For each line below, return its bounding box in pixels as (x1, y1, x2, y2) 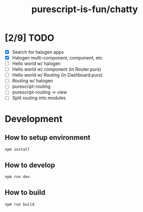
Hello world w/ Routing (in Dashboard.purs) (12, 72, 103, 78)
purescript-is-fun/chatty (31, 4, 138, 15)
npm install (5, 146, 30, 152)
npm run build (5, 202, 35, 207)
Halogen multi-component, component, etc (12, 55, 102, 60)
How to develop (5, 161, 55, 169)
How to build (5, 188, 46, 197)
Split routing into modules (12, 95, 66, 101)
